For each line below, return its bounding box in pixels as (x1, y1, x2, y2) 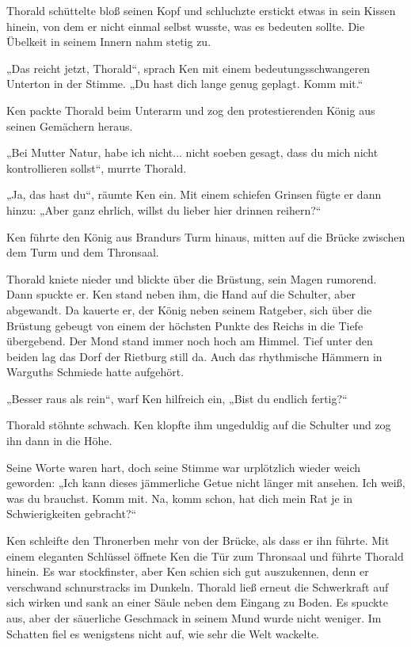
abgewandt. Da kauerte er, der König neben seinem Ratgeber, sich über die (6, 301, 372, 318)
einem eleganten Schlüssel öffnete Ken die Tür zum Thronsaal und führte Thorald (6, 547, 404, 564)
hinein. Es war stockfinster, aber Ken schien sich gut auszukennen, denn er (6, 563, 369, 580)
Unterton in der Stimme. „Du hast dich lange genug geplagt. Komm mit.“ (6, 75, 363, 92)
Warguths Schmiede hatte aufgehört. (6, 363, 185, 380)
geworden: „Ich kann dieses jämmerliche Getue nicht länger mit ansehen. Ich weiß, (6, 474, 405, 491)
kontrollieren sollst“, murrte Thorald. (6, 159, 187, 176)
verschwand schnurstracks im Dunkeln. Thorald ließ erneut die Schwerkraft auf (6, 578, 389, 595)
